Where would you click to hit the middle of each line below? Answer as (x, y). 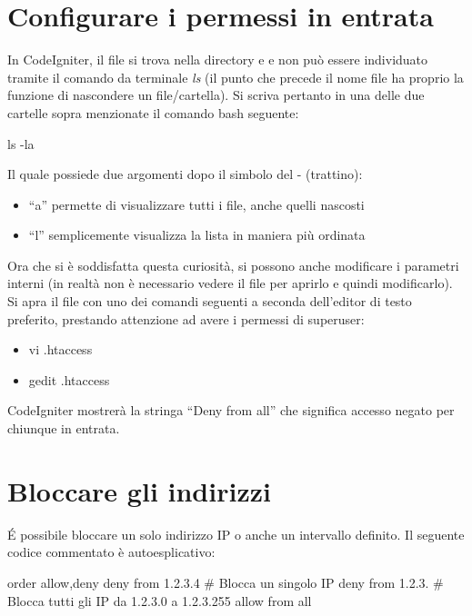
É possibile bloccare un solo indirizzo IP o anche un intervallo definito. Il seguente (236, 534)
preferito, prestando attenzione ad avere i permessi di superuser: (186, 318)
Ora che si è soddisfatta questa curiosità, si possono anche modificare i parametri (233, 265)
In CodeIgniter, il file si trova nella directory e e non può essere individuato (218, 60)
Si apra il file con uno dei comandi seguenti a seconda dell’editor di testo (210, 301)
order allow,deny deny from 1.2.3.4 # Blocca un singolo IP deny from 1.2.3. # (226, 582)
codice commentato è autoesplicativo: (111, 552)
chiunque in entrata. (64, 428)
